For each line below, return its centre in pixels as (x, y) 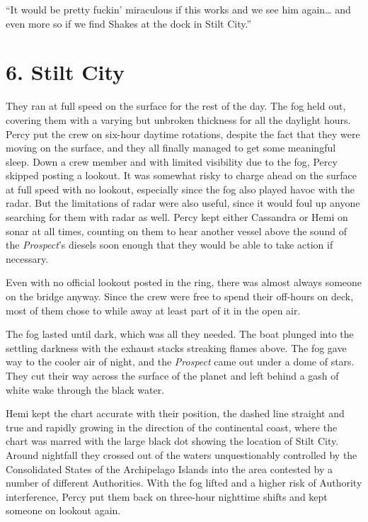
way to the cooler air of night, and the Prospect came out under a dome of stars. (180, 362)
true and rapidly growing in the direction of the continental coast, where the (172, 427)
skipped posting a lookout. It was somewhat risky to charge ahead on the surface (182, 175)
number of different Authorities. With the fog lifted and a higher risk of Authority (184, 483)
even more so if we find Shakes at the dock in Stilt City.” (129, 23)
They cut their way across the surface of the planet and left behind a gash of (172, 375)
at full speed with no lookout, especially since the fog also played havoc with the (180, 189)
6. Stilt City (65, 72)
